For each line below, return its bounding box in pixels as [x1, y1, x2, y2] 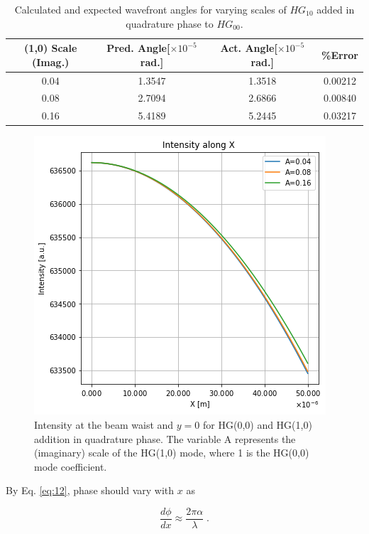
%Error [321, 47, 358, 62]
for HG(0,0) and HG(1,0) [203, 417, 312, 432]
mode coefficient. [34, 459, 107, 474]
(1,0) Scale [24, 41, 77, 55]
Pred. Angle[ [106, 41, 170, 55]
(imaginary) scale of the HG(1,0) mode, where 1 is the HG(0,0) [34, 445, 309, 460]
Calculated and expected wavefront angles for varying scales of [14, 2, 287, 16]
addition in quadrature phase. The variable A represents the [34, 431, 296, 446]
